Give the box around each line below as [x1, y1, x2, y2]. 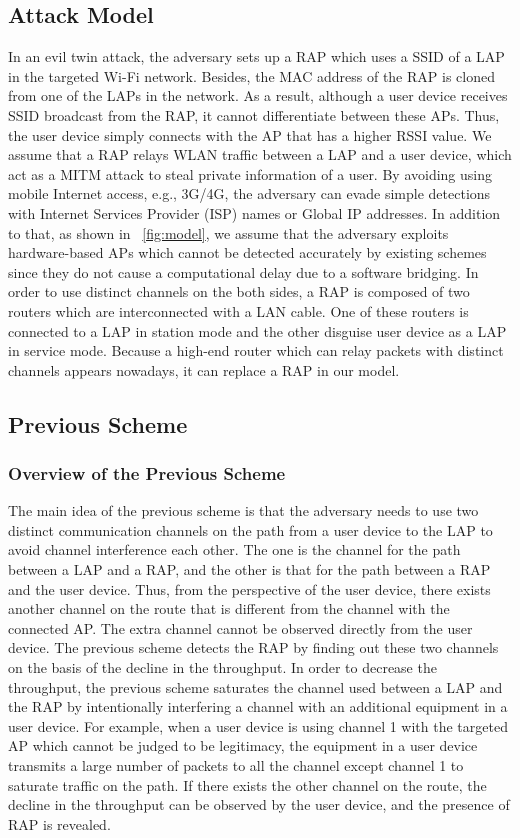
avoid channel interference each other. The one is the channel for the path [8, 539, 461, 560]
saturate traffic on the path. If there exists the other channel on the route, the [8, 774, 487, 795]
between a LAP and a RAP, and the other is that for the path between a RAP [8, 559, 491, 580]
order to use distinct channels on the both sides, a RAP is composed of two [8, 281, 470, 302]
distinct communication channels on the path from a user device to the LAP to [8, 519, 493, 540]
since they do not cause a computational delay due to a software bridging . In [8, 261, 479, 282]
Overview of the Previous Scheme [8, 461, 286, 485]
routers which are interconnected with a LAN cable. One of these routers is [8, 300, 469, 321]
